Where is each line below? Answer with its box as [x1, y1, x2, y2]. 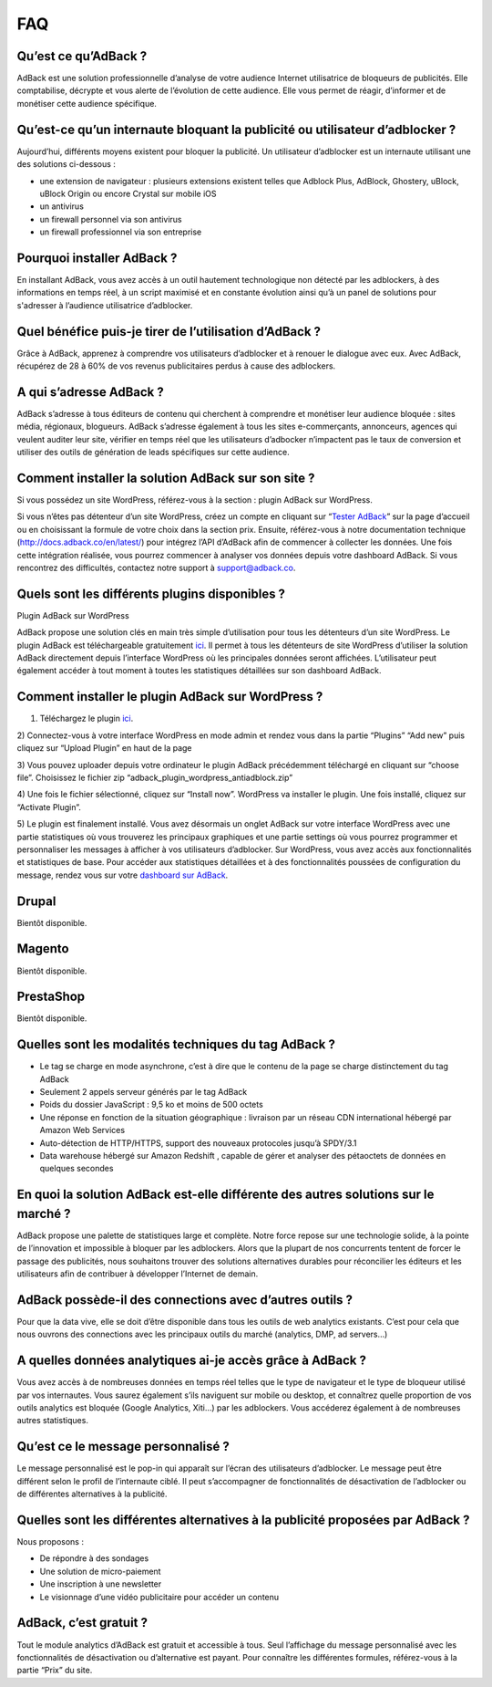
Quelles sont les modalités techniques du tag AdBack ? [16, 1036, 336, 1053]
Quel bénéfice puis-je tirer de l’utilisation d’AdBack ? [16, 324, 322, 339]
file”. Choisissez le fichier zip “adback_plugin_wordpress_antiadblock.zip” [16, 772, 293, 783]
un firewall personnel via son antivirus [39, 213, 182, 224]
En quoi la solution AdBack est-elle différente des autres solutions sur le [16, 1187, 435, 1203]
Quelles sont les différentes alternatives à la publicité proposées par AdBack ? [16, 1512, 470, 1527]
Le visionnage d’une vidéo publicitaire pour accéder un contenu [39, 1591, 280, 1602]
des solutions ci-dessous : [16, 159, 116, 170]
